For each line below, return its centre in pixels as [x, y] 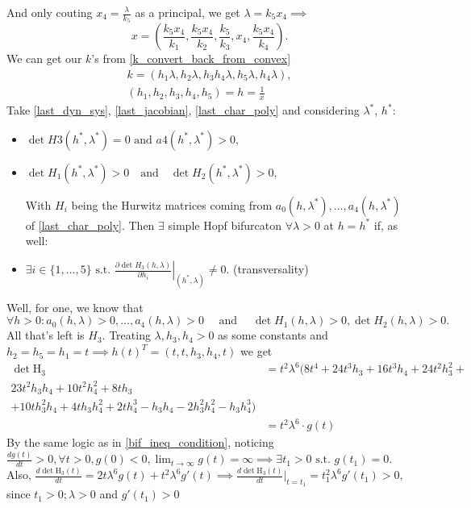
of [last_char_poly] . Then [90, 225]
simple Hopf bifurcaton [225, 225]
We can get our [44, 58]
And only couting [50, 12]
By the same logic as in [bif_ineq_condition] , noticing [140, 442]
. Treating [126, 335]
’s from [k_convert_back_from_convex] [191, 58]
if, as [386, 225]
